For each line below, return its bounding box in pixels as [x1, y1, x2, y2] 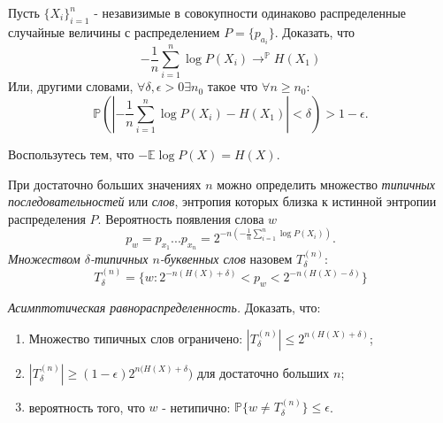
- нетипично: [162, 397, 231, 416]
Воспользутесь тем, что [8, 144, 134, 163]
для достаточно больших [196, 363, 330, 381]
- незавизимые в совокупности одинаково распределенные [94, 4, 407, 21]
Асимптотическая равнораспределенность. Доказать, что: [8, 298, 321, 317]
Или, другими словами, [8, 77, 134, 96]
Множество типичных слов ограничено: [28, 328, 243, 347]
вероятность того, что [28, 397, 145, 416]
